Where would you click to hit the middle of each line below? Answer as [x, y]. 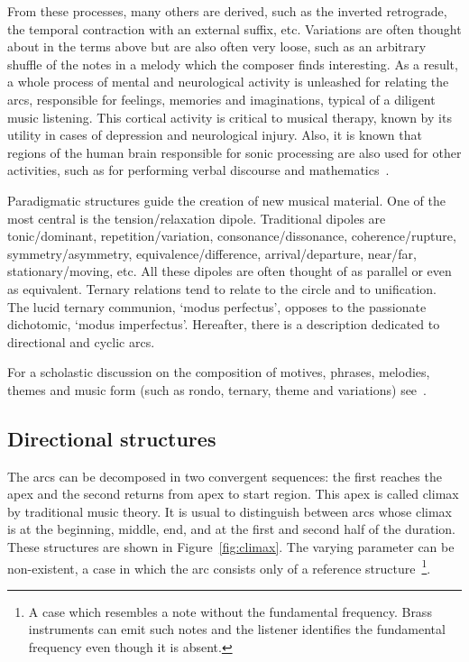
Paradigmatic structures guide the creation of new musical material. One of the [226, 200]
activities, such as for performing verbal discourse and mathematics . [198, 170]
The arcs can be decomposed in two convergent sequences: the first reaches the [225, 476]
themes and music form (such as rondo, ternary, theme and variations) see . [217, 389]
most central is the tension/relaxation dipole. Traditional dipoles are [197, 218]
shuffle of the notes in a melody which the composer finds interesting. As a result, [233, 64]
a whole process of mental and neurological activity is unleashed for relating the [228, 82]
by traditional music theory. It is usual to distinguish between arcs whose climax [230, 511]
